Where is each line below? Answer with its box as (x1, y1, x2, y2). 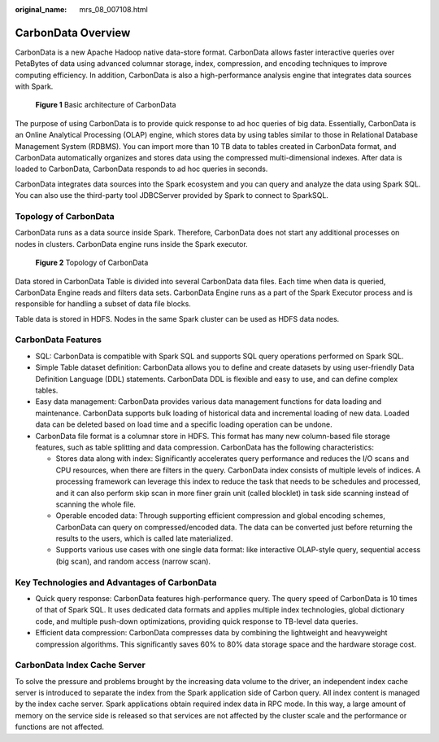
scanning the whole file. (55, 499, 136, 509)
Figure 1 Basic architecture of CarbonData (35, 100, 176, 110)
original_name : (15, 5, 67, 14)
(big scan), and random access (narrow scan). (55, 556, 211, 566)
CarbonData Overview (15, 25, 131, 40)
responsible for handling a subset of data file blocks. (15, 299, 191, 309)
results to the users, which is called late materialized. (55, 533, 233, 543)
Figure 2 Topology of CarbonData (35, 257, 149, 268)
